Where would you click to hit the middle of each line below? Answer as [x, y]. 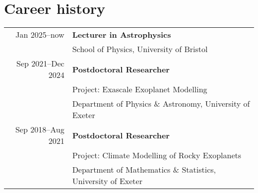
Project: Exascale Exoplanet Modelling [140, 89]
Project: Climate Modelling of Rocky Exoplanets [157, 155]
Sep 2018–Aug [40, 129]
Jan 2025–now [40, 35]
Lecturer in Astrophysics [122, 35]
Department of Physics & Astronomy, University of [161, 104]
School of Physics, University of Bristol [140, 49]
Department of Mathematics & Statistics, [144, 170]
